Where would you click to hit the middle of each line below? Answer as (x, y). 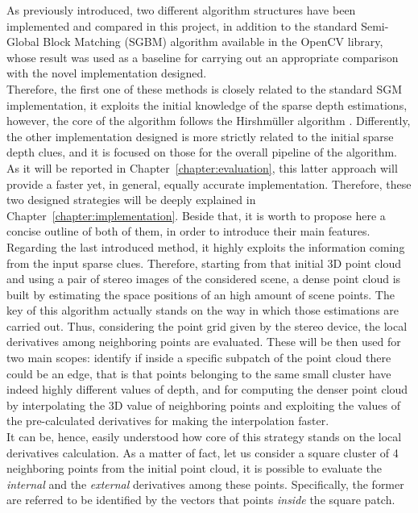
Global (23, 42)
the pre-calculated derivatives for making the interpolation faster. (168, 421)
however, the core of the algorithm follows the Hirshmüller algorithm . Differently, (209, 121)
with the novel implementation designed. (107, 73)
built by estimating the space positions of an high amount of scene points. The (201, 294)
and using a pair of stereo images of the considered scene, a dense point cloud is (204, 279)
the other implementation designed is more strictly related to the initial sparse (200, 136)
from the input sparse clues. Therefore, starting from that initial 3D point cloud (204, 263)
